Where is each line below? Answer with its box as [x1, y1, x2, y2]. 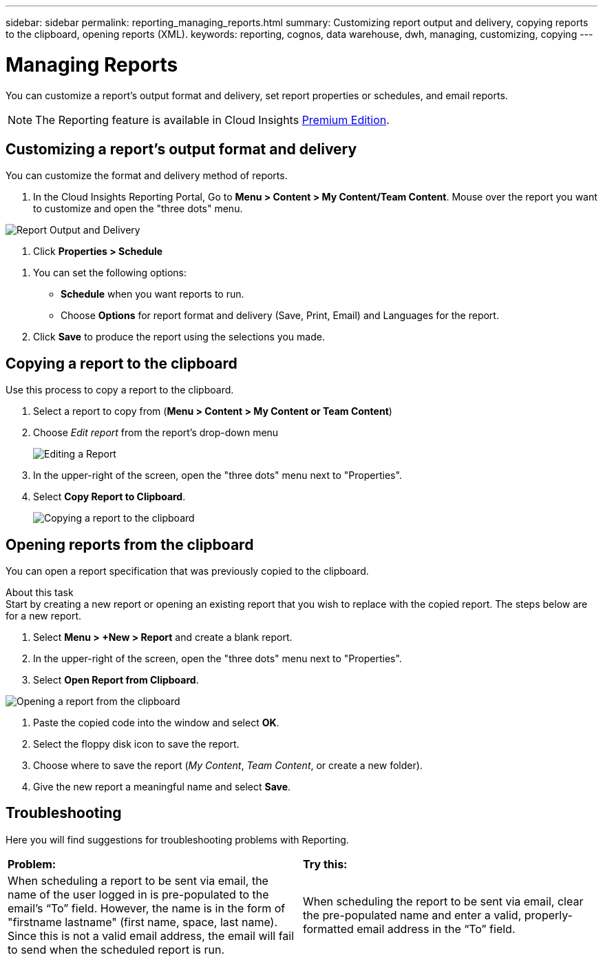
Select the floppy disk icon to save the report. [33, 738, 240, 750]
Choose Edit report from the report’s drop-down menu [33, 427, 279, 439]
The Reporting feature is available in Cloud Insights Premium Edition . [35, 112, 390, 127]
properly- [524, 908, 573, 922]
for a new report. [6, 610, 82, 622]
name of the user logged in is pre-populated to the [8, 887, 269, 901]
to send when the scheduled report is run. [8, 942, 225, 956]
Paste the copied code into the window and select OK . [33, 717, 279, 729]
